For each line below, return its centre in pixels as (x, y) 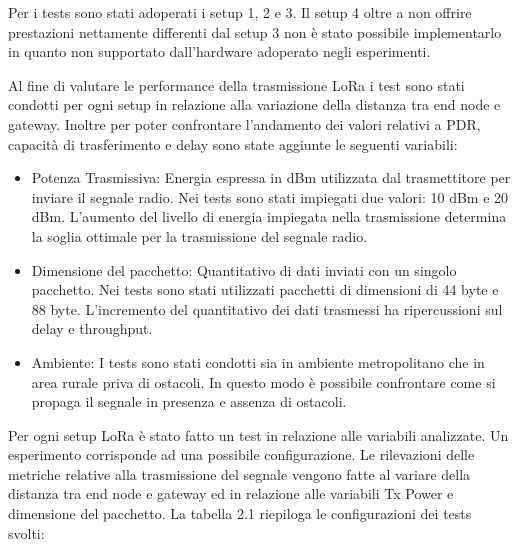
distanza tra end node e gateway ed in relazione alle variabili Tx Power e (231, 493)
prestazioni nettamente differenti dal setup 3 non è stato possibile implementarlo (255, 31)
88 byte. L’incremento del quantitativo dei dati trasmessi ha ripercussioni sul (267, 308)
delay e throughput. (92, 328)
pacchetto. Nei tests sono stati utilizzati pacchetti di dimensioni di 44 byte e (265, 289)
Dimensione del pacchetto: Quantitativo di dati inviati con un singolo (244, 269)
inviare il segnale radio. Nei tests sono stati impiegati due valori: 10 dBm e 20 (270, 196)
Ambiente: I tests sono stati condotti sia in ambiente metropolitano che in (258, 361)
